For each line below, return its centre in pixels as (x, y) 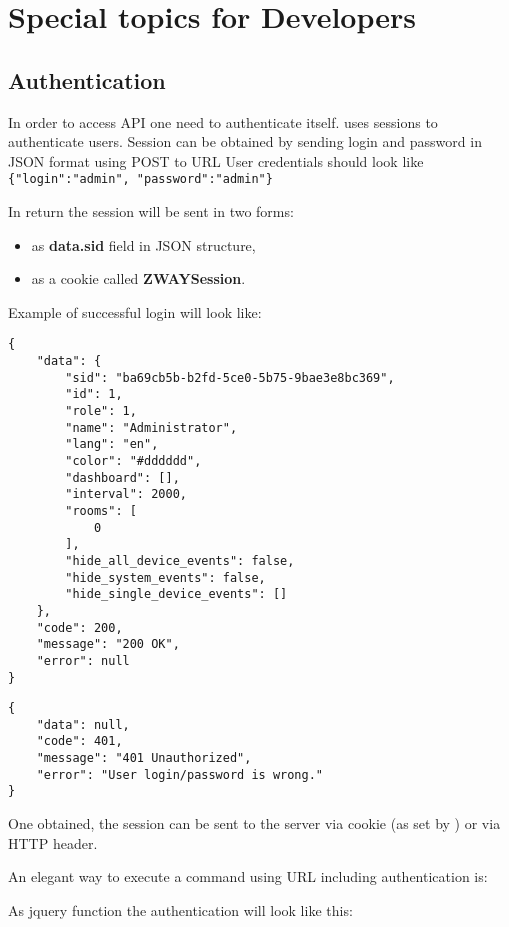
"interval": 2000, (126, 494)
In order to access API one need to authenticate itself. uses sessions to (223, 121)
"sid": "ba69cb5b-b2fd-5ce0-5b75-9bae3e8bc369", (230, 377)
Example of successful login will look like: (135, 311)
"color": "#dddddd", (133, 460)
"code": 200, (79, 627)
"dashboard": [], (122, 477)
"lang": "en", (112, 444)
